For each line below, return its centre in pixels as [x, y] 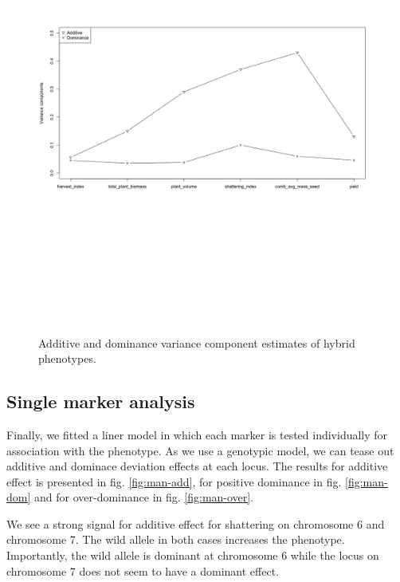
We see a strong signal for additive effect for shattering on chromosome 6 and [196, 523]
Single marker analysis [101, 401]
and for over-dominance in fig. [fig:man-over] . [144, 497]
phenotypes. [67, 358]
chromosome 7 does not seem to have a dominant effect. [143, 570]
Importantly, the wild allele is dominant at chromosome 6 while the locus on [193, 555]
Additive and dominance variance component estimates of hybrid [197, 342]
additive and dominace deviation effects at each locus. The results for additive [197, 466]
